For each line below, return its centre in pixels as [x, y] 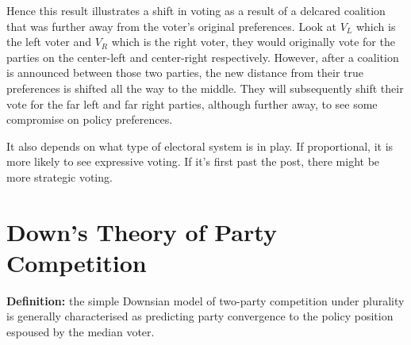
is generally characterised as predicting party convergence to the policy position [200, 316]
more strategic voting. [60, 176]
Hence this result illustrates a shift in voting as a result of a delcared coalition [196, 10]
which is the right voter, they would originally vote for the [253, 42]
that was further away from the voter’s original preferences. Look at [172, 26]
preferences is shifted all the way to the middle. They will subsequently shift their [205, 88]
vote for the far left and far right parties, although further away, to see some [192, 103]
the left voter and [49, 42]
